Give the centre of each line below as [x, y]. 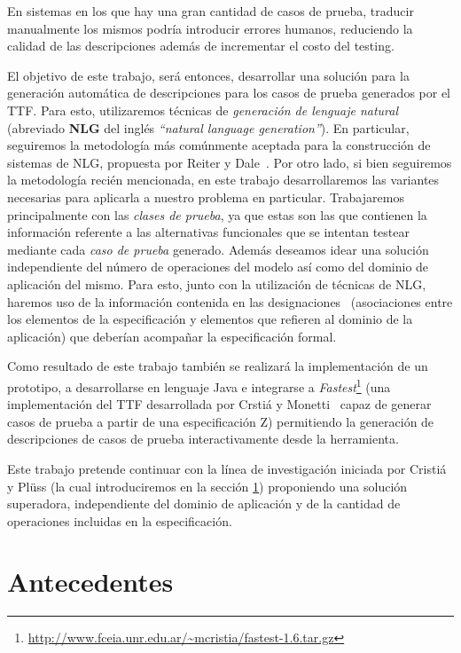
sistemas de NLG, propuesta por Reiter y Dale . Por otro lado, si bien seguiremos [230, 162]
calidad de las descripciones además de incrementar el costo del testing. [201, 46]
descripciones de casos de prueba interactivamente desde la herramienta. [203, 439]
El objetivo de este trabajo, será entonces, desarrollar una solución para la [208, 75]
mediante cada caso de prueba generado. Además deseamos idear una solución [218, 249]
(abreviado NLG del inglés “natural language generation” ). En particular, [208, 127]
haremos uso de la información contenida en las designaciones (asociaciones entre [230, 301]
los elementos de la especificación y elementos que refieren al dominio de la [210, 319]
